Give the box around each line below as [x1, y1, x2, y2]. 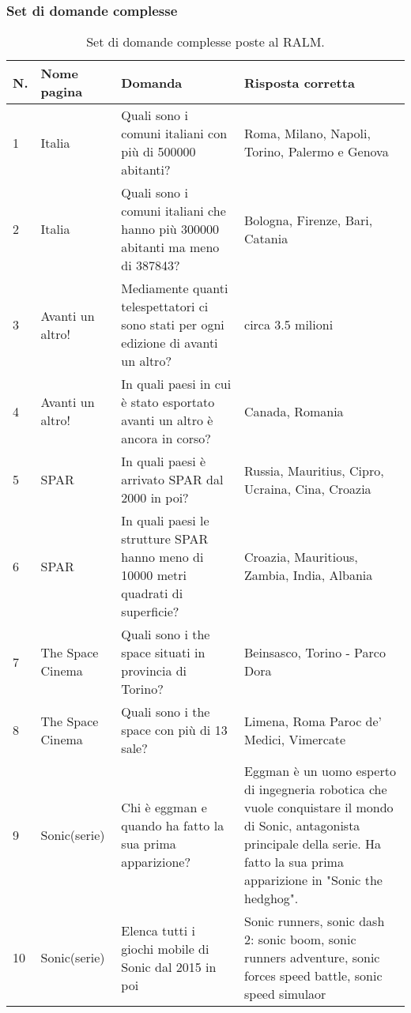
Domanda [121, 73, 183, 92]
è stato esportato [121, 393, 215, 412]
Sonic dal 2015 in [121, 957, 217, 976]
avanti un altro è [121, 411, 213, 430]
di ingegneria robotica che [244, 780, 387, 799]
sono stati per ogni [121, 315, 224, 334]
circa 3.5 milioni [244, 315, 334, 334]
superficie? [121, 602, 179, 621]
